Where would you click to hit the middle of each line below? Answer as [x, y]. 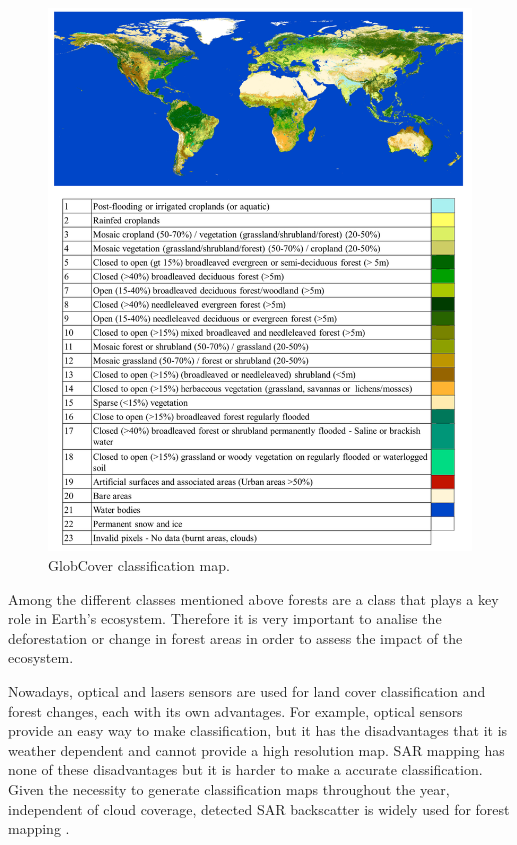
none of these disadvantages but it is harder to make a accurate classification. [245, 769]
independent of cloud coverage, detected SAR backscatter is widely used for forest [259, 808]
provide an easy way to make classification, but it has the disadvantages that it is [258, 730]
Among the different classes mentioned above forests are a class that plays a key [253, 598]
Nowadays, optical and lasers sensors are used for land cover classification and [247, 690]
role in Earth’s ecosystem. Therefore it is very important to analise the [225, 618]
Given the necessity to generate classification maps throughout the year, [229, 788]
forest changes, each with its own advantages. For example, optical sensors [235, 710]
